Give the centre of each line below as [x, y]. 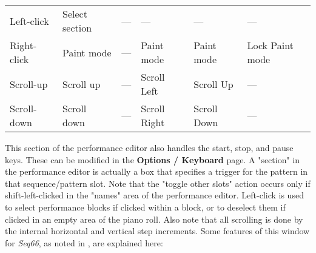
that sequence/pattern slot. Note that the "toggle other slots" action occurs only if [158, 183]
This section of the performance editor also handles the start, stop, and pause [149, 147]
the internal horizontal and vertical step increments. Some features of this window [157, 231]
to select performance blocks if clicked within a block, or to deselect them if [145, 207]
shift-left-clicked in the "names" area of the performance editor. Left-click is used [154, 195]
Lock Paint [270, 45]
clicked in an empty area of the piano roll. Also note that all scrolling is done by [154, 219]
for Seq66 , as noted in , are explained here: [84, 242]
